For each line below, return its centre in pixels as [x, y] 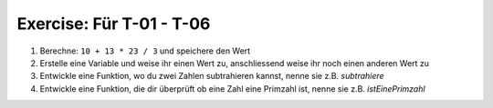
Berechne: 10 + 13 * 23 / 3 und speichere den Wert [145, 51]
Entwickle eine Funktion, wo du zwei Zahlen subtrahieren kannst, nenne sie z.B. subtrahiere [212, 76]
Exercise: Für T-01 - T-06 [114, 24]
